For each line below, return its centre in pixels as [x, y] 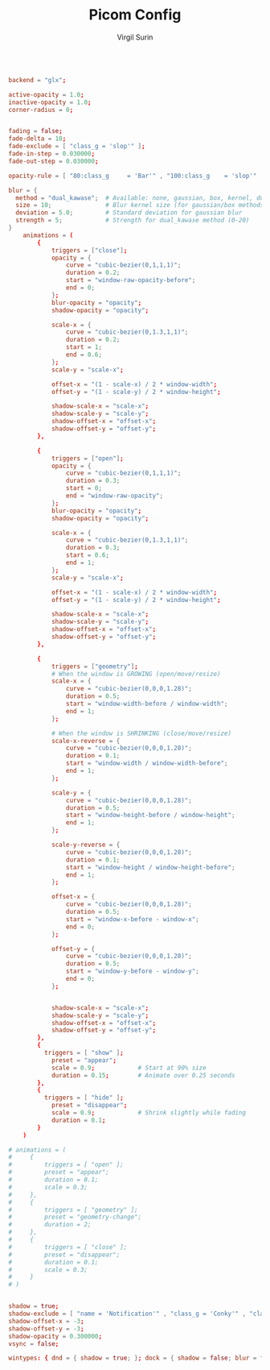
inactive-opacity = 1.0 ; [50, 102]
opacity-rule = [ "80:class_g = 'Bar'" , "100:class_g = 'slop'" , [136, 176]
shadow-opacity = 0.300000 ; [55, 1336]
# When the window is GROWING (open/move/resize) [136, 674]
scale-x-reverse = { [86, 741]
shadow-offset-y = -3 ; [46, 1328]
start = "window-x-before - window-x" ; [132, 919]
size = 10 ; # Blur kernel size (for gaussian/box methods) [141, 205]
